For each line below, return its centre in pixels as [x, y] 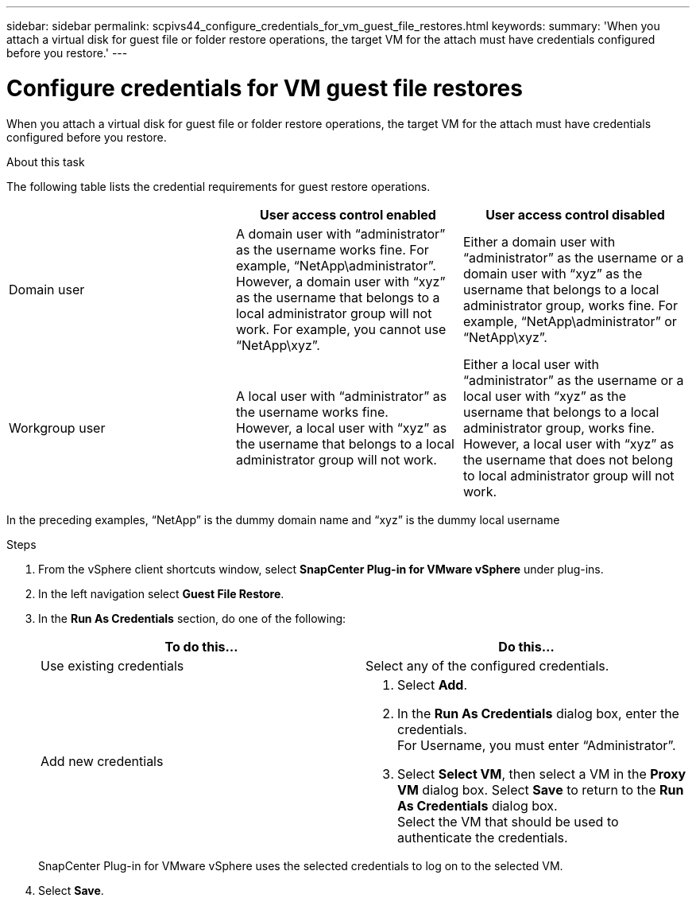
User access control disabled [575, 214]
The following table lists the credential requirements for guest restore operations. [218, 186]
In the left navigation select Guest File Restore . [161, 593]
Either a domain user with [539, 241]
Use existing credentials [112, 665]
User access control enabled [348, 214]
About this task [46, 161]
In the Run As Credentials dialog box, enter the [538, 713]
